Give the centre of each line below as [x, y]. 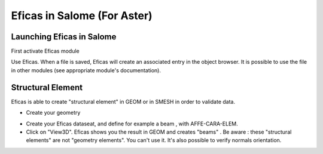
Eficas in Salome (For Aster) [82, 16]
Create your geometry [53, 113]
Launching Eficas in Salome [64, 37]
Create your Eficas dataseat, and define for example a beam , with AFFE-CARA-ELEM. [132, 124]
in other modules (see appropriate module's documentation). [86, 70]
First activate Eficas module [45, 51]
